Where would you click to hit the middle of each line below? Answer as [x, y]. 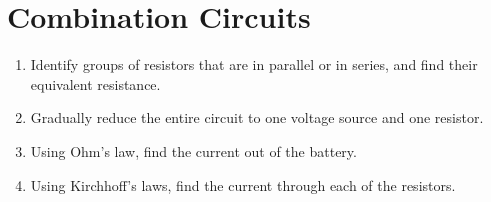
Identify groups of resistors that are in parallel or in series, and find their [254, 64]
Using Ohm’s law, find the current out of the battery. [193, 150]
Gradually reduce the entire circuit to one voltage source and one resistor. [257, 117]
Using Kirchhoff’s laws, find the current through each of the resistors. [243, 184]
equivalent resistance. [95, 83]
